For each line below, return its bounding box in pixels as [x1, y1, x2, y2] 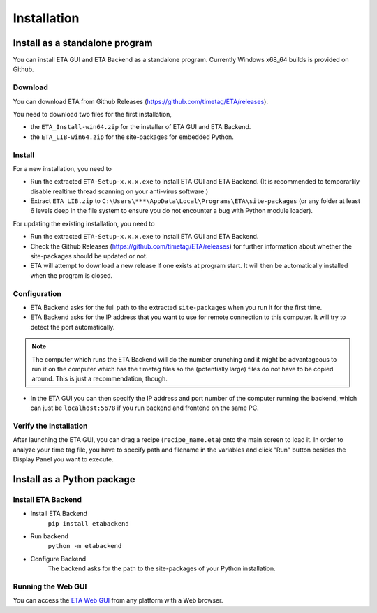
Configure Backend [30, 554, 87, 563]
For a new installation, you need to [13, 164, 112, 172]
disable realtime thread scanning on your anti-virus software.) [30, 187, 209, 195]
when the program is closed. [30, 271, 113, 279]
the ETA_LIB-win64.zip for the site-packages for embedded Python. [30, 133, 234, 141]
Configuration [13, 288, 62, 298]
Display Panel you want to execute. [13, 455, 114, 464]
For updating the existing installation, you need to [13, 219, 155, 228]
